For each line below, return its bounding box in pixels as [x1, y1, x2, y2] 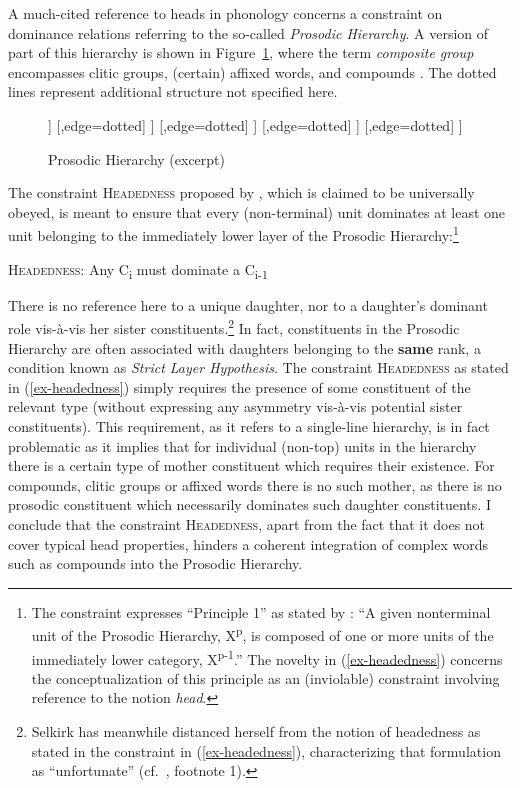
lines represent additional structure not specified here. [8, 81, 338, 102]
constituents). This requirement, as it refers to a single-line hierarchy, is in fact [8, 415, 490, 436]
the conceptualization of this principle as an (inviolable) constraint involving [31, 667, 500, 688]
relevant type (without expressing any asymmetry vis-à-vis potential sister [8, 396, 463, 417]
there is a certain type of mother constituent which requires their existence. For [8, 455, 495, 476]
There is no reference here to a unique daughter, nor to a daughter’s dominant [8, 294, 488, 315]
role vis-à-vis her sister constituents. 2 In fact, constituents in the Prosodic [8, 315, 460, 338]
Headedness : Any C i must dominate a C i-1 [8, 258, 268, 282]
